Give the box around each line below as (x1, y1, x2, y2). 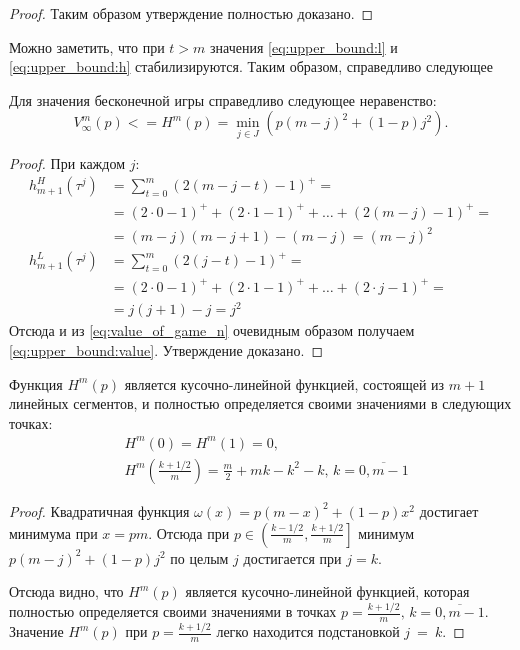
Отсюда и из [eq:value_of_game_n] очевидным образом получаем (9, 320, 415, 341)
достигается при (243, 547, 342, 568)
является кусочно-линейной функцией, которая (185, 581, 470, 602)
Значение (9, 621, 64, 642)
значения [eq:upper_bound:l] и (210, 36, 398, 57)
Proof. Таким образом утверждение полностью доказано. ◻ (9, 3, 374, 23)
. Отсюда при (148, 522, 230, 543)
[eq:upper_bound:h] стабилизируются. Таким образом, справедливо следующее (9, 56, 493, 77)
